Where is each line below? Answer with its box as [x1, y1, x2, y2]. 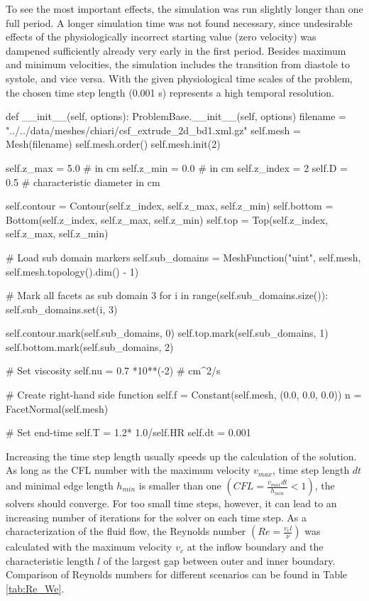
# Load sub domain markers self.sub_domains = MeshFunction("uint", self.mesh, [6, 249, 361, 264]
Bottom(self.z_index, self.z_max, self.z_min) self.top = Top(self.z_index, [6, 212, 329, 227]
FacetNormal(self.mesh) [6, 401, 109, 416]
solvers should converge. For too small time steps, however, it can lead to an [6, 496, 337, 511]
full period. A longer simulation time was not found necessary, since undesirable [6, 15, 353, 30]
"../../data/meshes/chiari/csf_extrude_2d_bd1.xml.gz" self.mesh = [6, 122, 301, 137]
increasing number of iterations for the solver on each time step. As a [6, 509, 307, 524]
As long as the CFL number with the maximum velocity [6, 462, 250, 477]
